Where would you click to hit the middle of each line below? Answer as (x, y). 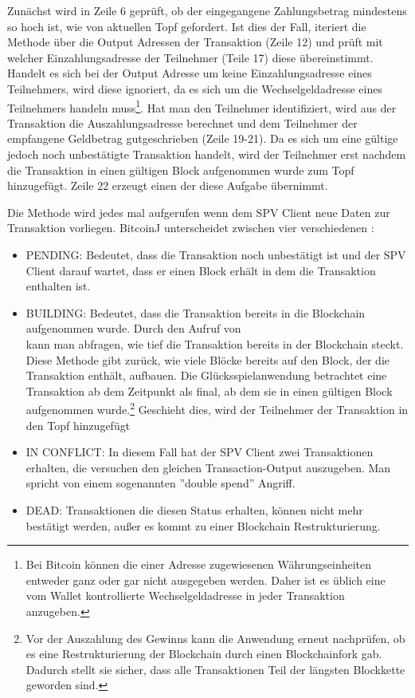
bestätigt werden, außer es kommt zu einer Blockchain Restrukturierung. (203, 525)
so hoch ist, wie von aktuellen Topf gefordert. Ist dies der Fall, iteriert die (187, 26)
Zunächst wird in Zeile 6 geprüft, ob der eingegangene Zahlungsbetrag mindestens (207, 10)
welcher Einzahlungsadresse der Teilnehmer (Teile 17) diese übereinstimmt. (190, 57)
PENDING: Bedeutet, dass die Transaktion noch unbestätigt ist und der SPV (216, 254)
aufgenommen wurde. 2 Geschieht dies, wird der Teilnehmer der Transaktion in (217, 408)
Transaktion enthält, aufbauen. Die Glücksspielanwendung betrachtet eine (206, 375)
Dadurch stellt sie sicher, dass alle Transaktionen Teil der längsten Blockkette (215, 669)
